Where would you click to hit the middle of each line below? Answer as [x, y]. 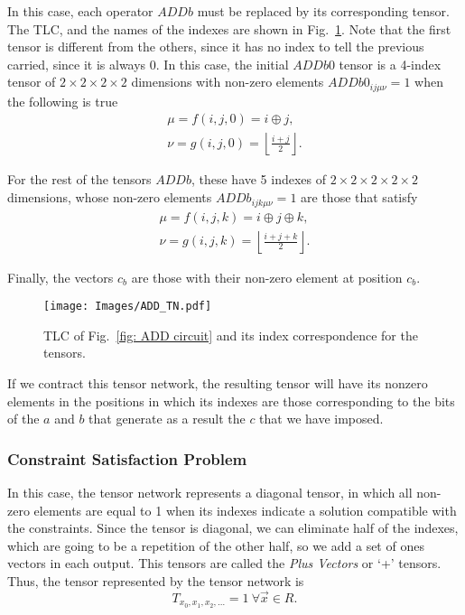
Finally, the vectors [60, 277]
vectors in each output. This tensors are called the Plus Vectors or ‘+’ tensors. [224, 563]
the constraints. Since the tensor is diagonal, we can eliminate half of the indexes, [233, 528]
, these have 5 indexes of [259, 179]
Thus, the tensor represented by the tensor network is [156, 581]
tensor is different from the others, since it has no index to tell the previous [216, 47]
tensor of [32, 82]
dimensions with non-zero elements [228, 82]
